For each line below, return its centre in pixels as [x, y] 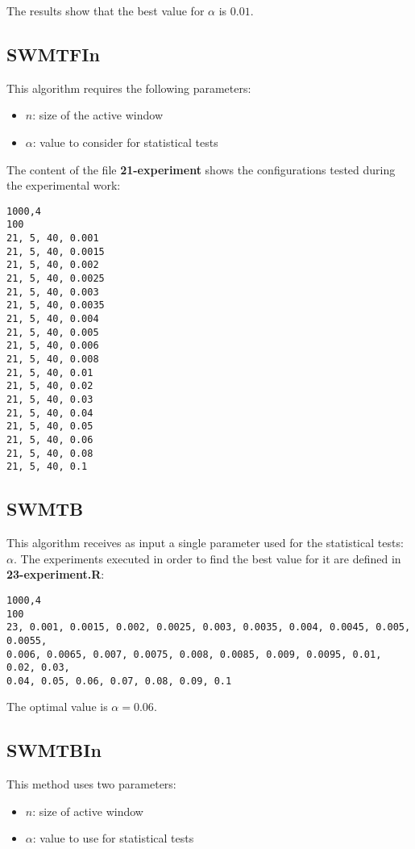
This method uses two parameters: [91, 784]
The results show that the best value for [106, 10]
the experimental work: [64, 185]
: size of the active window [98, 115]
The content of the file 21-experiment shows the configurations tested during [201, 169]
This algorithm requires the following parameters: [129, 88]
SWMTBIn [54, 750]
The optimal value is [57, 707]
